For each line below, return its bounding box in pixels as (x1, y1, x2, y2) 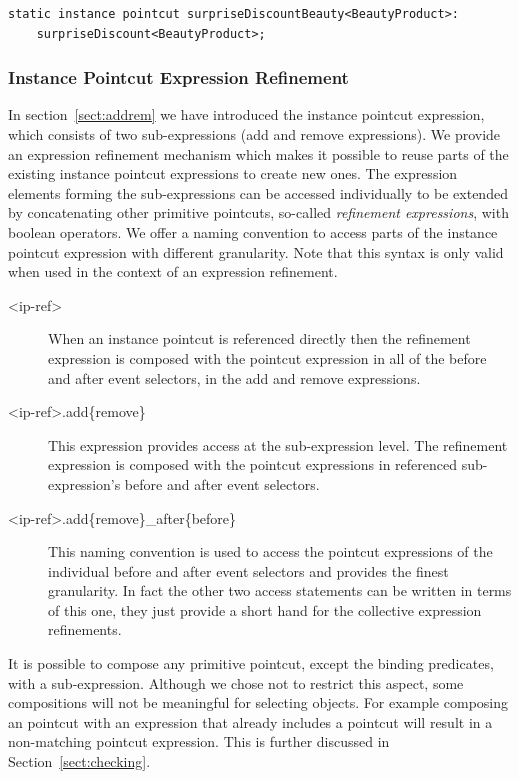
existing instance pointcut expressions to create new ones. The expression (8, 163, 458, 184)
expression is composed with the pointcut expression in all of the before (48, 347, 487, 368)
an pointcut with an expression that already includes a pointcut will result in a (8, 711, 493, 732)
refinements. (48, 619, 122, 640)
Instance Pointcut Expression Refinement (8, 65, 349, 90)
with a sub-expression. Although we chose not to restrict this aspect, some (8, 672, 464, 693)
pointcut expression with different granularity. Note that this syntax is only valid (8, 241, 504, 262)
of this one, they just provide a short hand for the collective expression (48, 599, 482, 620)
